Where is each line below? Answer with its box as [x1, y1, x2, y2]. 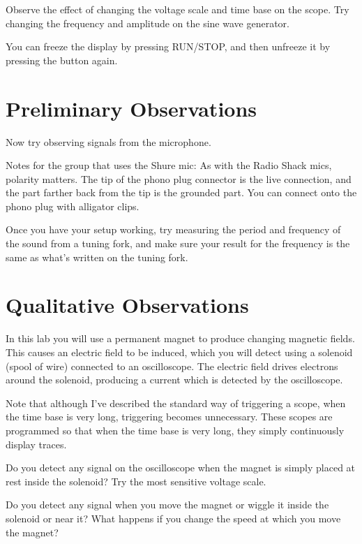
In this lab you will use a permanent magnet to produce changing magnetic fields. [6, 331, 355, 346]
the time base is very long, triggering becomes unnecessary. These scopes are [6, 409, 333, 424]
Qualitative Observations [6, 291, 249, 319]
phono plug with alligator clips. [6, 198, 139, 213]
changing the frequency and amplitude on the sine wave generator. [6, 15, 289, 30]
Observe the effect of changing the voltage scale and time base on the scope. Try [6, 2, 349, 16]
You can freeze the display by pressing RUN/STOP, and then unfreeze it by [6, 39, 331, 54]
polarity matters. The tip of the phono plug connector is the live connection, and [6, 171, 352, 186]
